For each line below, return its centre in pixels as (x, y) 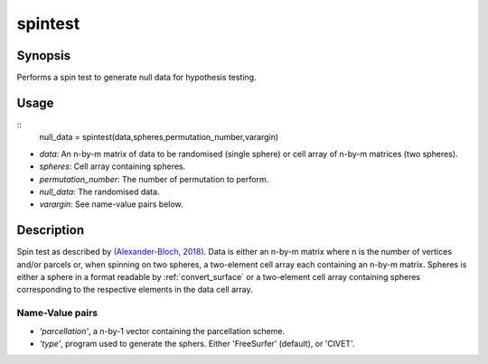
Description (51, 230)
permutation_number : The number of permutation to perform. (154, 179)
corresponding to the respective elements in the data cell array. (135, 290)
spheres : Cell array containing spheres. (113, 166)
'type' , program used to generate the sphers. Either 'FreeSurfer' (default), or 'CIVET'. (197, 343)
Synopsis (44, 56)
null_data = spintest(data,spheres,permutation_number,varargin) (159, 137)
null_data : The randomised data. (99, 191)
